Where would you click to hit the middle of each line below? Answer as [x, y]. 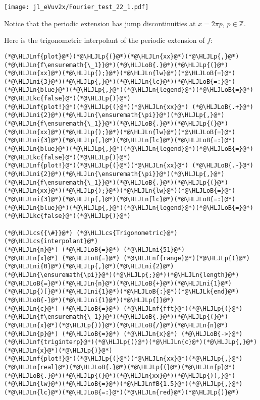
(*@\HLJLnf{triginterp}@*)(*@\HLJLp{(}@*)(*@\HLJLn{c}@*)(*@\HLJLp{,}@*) [131, 342]
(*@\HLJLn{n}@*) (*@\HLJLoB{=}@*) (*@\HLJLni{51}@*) [94, 249]
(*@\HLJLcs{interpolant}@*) [51, 241]
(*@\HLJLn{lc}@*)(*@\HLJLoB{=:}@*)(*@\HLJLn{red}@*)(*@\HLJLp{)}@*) [122, 393]
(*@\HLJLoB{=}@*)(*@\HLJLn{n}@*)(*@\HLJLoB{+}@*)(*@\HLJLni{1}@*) [118, 283]
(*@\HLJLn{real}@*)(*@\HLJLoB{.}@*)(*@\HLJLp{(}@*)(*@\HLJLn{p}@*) [120, 367]
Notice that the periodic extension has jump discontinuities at [100, 23]
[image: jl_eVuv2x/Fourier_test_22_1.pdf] [76, 7]
